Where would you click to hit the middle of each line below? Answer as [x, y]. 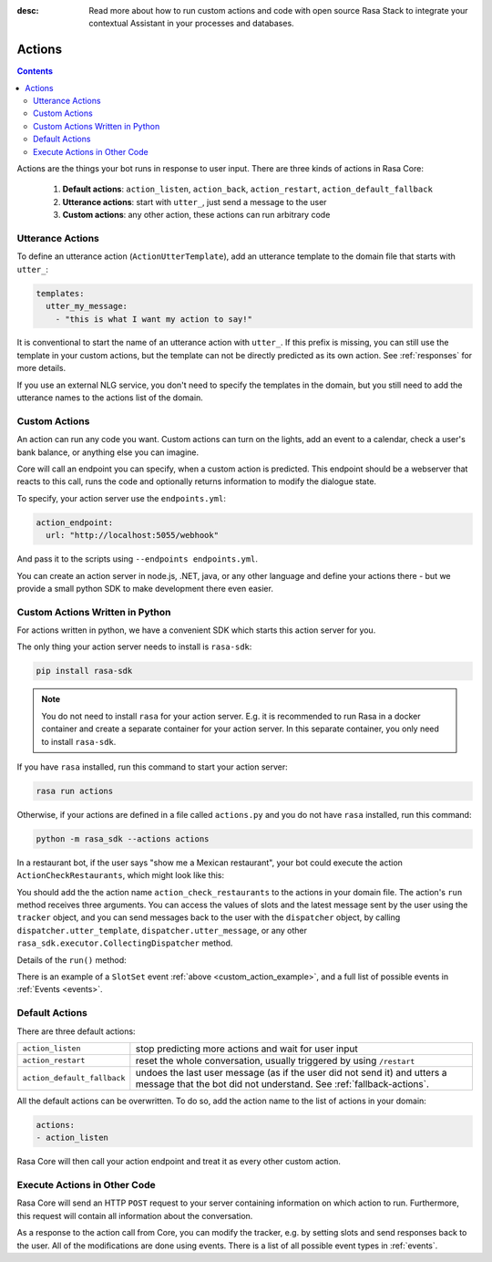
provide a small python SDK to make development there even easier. [145, 588]
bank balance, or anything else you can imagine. [108, 452]
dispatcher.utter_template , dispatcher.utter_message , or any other [162, 930]
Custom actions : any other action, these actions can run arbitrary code [196, 215]
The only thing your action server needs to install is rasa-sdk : [134, 647]
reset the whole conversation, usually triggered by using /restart [275, 1060]
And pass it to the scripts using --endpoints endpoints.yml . [138, 559]
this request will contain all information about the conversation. [135, 1215]
